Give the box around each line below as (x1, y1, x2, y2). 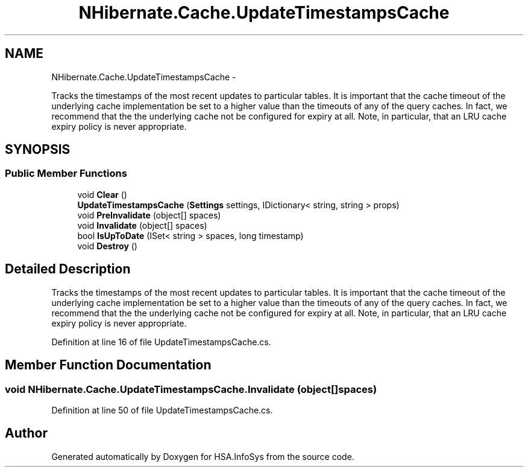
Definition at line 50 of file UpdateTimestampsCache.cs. (51, 404, 273, 415)
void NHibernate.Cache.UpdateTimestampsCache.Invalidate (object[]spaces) (5, 383, 377, 395)
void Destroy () (77, 240, 137, 251)
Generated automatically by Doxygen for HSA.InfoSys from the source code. (51, 451, 354, 462)
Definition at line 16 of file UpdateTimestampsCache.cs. (51, 336, 271, 347)
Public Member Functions (5, 167, 127, 180)
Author (5, 426, 48, 441)
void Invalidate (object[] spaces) (77, 220, 207, 231)
